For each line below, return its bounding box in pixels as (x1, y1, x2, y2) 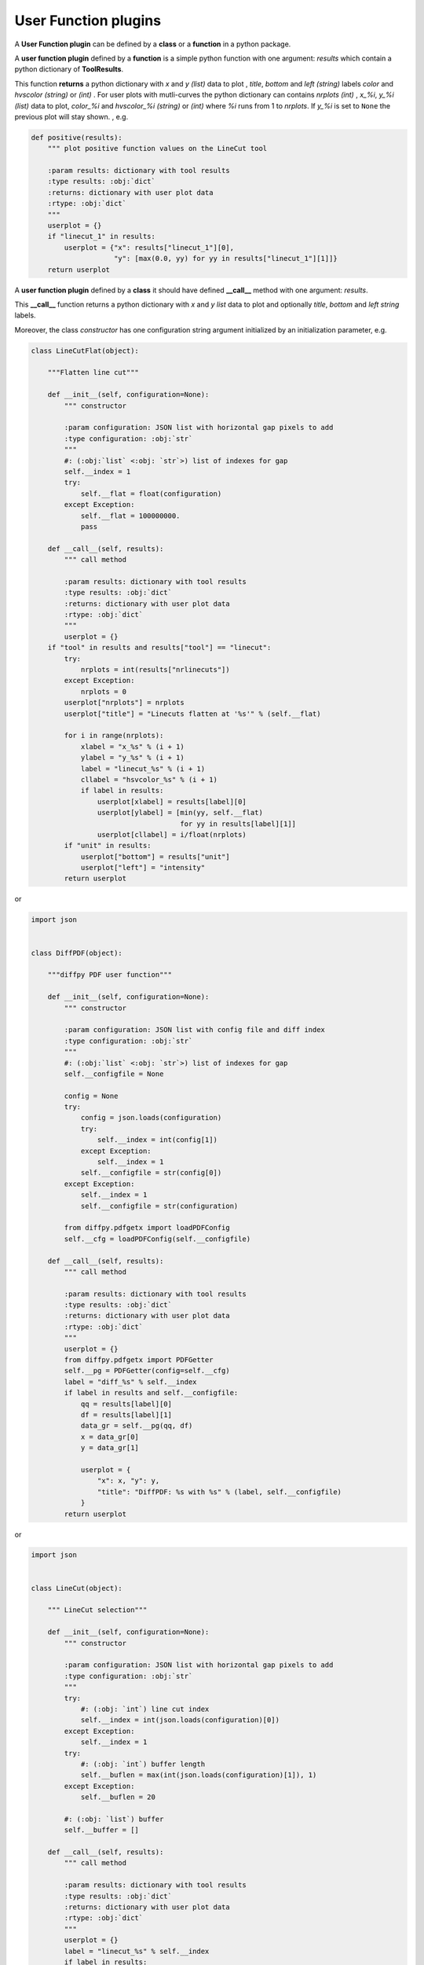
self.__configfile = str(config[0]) (80, 1168, 222, 1177)
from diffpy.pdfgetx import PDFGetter (64, 1356, 214, 1364)
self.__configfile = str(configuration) (80, 1201, 239, 1210)
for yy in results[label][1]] (180, 819, 297, 828)
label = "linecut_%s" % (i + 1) (80, 764, 206, 773)
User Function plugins (14, 12, 161, 29)
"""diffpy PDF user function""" (47, 971, 173, 979)
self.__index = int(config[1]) (97, 1136, 217, 1144)
